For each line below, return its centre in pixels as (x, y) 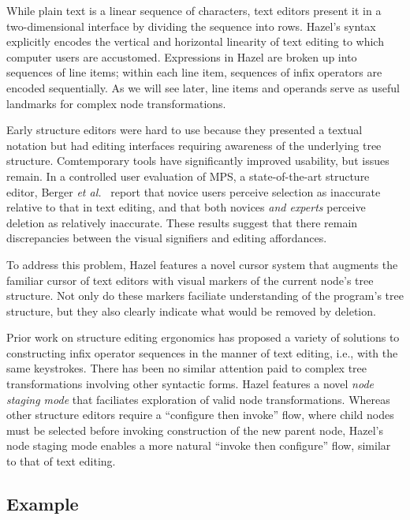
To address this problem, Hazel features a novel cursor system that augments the (202, 264)
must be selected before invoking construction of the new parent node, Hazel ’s (195, 430)
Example (43, 504)
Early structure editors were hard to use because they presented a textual (184, 130)
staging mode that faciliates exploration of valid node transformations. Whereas (198, 399)
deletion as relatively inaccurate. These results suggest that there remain (182, 222)
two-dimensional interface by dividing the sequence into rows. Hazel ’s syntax (191, 26)
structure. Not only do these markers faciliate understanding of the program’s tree (205, 296)
